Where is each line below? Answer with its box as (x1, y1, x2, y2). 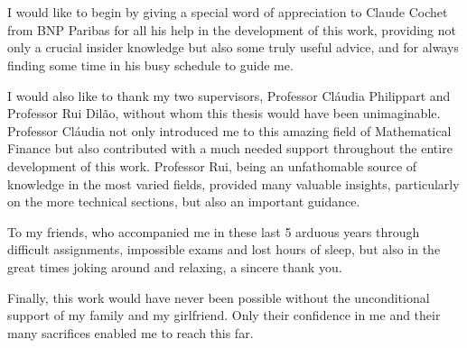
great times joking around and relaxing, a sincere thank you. (7, 257, 342, 276)
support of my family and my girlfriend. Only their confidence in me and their (7, 306, 441, 325)
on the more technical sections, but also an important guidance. (7, 192, 360, 211)
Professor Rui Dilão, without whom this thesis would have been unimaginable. (7, 104, 441, 123)
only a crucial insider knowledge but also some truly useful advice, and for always (7, 38, 459, 57)
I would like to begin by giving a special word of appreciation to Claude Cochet (7, 3, 448, 22)
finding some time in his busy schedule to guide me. (7, 55, 294, 74)
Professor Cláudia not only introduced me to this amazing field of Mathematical (7, 121, 452, 140)
